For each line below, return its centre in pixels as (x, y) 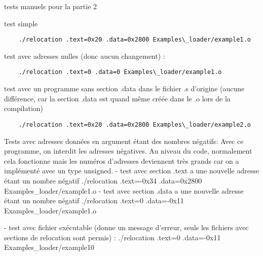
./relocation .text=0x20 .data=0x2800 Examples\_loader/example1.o (135, 40)
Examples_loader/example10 (49, 247)
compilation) (24, 108)
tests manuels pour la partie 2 (51, 6)
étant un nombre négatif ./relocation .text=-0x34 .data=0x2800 (103, 180)
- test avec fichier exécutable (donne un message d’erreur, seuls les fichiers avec (126, 227)
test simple (21, 23)
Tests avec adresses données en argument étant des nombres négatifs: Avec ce (124, 141)
